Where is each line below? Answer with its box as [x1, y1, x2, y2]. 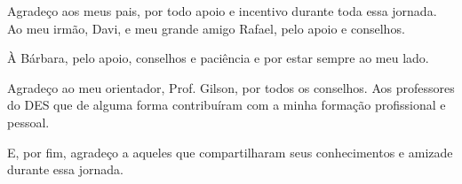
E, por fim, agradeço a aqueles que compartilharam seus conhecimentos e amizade [7, 142, 453, 161]
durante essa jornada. [7, 160, 123, 179]
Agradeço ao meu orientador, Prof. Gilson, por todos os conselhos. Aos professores [7, 78, 455, 96]
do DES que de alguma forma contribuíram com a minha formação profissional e [7, 96, 446, 114]
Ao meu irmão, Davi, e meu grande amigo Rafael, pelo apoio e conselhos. [7, 19, 405, 37]
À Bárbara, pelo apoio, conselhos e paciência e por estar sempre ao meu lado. [7, 49, 429, 67]
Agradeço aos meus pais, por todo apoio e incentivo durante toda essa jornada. [7, 2, 437, 19]
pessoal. [7, 112, 50, 131]
